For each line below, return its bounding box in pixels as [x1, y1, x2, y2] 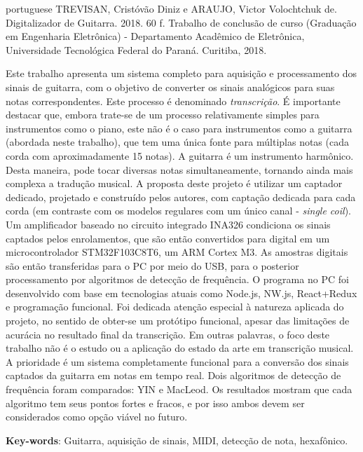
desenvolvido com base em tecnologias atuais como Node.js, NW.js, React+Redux [6, 285, 357, 300]
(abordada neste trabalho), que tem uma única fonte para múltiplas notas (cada [6, 135, 349, 149]
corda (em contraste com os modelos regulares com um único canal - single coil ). [6, 203, 351, 218]
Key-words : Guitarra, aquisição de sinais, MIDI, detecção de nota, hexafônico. [6, 432, 348, 447]
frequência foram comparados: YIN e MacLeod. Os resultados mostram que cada [6, 382, 352, 397]
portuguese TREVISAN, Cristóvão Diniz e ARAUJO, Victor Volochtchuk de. [6, 1, 337, 15]
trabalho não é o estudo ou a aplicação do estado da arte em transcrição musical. [6, 341, 354, 355]
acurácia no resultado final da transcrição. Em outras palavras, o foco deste [6, 327, 330, 341]
